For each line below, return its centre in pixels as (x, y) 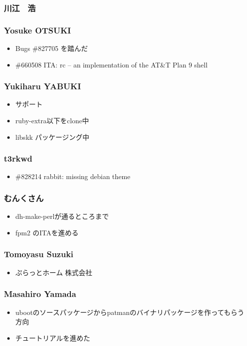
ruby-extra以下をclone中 (52, 121)
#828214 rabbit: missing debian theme (73, 176)
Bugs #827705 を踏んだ (51, 48)
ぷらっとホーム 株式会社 (54, 272)
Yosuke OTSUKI (38, 30)
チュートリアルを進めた (53, 338)
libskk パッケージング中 (52, 137)
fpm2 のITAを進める (47, 232)
